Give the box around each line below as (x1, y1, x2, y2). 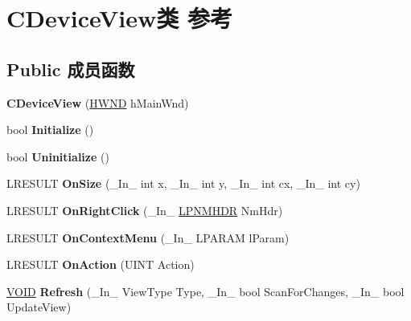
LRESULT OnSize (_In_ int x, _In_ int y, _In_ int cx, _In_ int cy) (6, 175, 360, 192)
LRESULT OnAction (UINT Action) (6, 256, 195, 273)
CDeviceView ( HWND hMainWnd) (6, 94, 189, 111)
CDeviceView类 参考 (6, 2, 233, 35)
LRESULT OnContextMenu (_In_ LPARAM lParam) (6, 229, 290, 246)
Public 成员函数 (6, 56, 135, 81)
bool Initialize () (6, 121, 94, 138)
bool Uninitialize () (6, 148, 109, 165)
